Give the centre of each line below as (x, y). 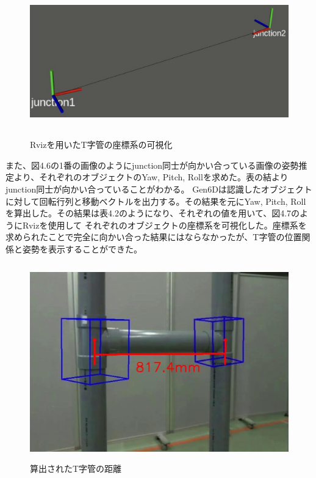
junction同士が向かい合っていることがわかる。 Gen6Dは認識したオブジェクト (159, 189)
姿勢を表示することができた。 (82, 249)
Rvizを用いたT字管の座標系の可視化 (101, 145)
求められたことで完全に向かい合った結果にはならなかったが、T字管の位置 (154, 237)
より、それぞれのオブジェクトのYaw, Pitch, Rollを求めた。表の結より (151, 177)
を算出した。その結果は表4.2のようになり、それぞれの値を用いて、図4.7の (153, 213)
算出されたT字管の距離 (76, 469)
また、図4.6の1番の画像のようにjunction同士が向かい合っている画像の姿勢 (152, 165)
